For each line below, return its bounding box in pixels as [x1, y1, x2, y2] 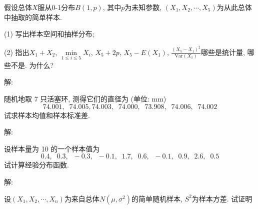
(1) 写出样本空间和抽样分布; [4, 28, 94, 39]
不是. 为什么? [10, 59, 54, 70]
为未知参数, [124, 2, 162, 12]
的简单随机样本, [131, 193, 182, 203]
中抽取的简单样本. [4, 11, 62, 22]
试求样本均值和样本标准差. [4, 109, 90, 120]
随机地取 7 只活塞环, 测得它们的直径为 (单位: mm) [4, 93, 166, 104]
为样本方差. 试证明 [191, 193, 252, 203]
